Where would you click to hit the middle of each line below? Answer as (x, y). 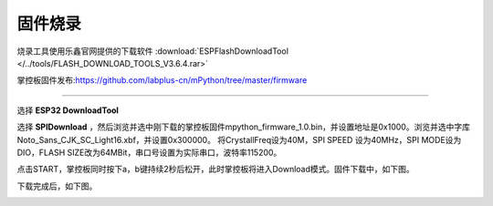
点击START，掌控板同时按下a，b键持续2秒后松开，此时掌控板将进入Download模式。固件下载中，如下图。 (215, 170)
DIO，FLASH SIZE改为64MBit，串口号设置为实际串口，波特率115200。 (149, 152)
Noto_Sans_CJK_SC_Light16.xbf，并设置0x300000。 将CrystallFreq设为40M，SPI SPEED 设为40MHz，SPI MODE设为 (239, 139)
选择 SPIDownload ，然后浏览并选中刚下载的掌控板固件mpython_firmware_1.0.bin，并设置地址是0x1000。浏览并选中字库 (243, 127)
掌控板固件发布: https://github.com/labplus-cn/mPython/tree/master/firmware (162, 80)
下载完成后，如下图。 (57, 186)
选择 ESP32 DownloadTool (68, 110)
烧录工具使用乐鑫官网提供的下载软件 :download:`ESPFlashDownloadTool (153, 51)
